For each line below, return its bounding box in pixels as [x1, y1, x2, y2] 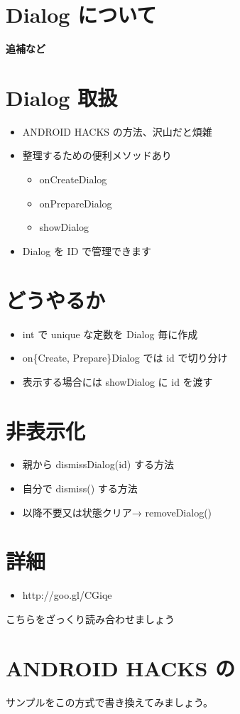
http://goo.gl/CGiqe [22, 588, 112, 602]
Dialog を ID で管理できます [22, 243, 152, 258]
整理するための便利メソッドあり [22, 148, 172, 163]
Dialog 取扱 [6, 82, 118, 112]
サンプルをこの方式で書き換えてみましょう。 [6, 694, 214, 709]
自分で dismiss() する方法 [22, 481, 138, 496]
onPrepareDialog [39, 195, 112, 210]
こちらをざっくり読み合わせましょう [6, 611, 175, 626]
